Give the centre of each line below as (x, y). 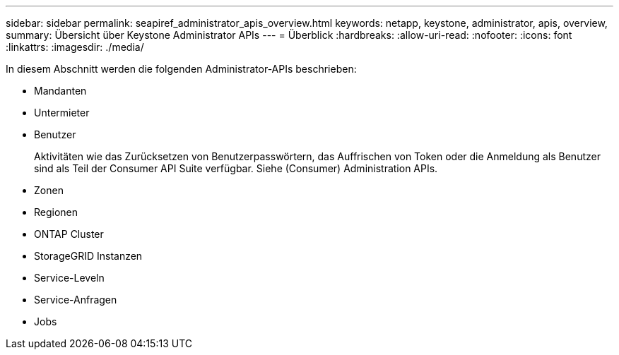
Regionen (56, 212)
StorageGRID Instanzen (88, 256)
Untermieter (62, 113)
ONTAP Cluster (69, 234)
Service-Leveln (69, 278)
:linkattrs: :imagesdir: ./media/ (75, 47)
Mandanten (60, 91)
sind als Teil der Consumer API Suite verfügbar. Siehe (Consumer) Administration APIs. (236, 168)
